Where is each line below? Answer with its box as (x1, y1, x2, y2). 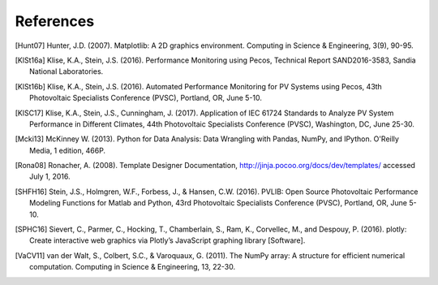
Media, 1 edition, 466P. (29, 145, 105, 155)
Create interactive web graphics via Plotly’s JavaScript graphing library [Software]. (29, 235, 306, 245)
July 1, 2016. (29, 171, 71, 182)
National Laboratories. (29, 67, 104, 76)
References (15, 12, 95, 30)
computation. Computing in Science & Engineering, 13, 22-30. (29, 262, 235, 272)
